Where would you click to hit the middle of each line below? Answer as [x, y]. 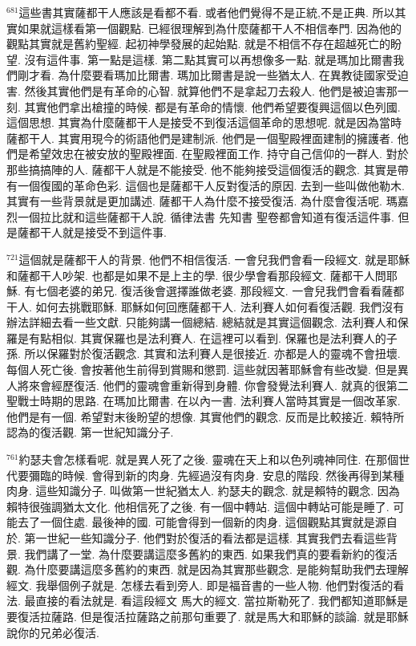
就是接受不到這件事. [114, 232]
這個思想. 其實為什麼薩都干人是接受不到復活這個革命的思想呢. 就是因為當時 [204, 122]
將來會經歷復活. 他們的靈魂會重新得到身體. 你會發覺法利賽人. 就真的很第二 [213, 385]
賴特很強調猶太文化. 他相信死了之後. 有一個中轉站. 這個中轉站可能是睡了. [198, 506]
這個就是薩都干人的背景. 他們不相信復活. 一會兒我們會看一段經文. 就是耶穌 [214, 259]
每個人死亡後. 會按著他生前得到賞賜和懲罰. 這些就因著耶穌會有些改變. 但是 [202, 370]
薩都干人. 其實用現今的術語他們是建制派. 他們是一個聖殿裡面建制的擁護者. [200, 138]
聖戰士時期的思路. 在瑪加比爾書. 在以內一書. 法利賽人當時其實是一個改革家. [204, 401]
